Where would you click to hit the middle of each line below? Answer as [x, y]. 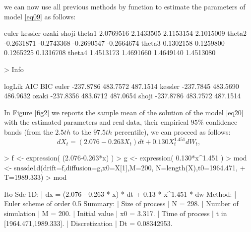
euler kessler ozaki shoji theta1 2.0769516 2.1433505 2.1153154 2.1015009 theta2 [125, 33]
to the [82, 131]
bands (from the [29, 131]
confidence [222, 122]
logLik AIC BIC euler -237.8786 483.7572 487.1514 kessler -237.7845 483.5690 [122, 86]
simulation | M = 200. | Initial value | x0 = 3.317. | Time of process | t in [116, 213]
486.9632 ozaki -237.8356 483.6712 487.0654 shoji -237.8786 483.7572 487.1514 [123, 96]
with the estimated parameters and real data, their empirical [96, 122]
